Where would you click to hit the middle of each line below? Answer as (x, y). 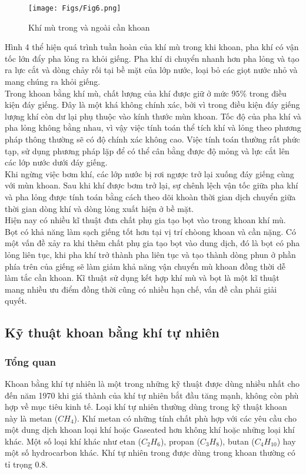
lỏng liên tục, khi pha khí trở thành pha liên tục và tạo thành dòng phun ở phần (150, 254)
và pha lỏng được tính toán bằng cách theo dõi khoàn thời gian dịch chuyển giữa (150, 196)
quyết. (16, 301)
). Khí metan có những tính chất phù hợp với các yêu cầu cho (185, 418)
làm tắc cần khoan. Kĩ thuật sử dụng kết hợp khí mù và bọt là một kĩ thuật (142, 278)
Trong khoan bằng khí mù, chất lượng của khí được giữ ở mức (117, 93)
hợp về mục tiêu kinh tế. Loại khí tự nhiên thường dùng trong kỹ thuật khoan (146, 407)
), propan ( (180, 441)
